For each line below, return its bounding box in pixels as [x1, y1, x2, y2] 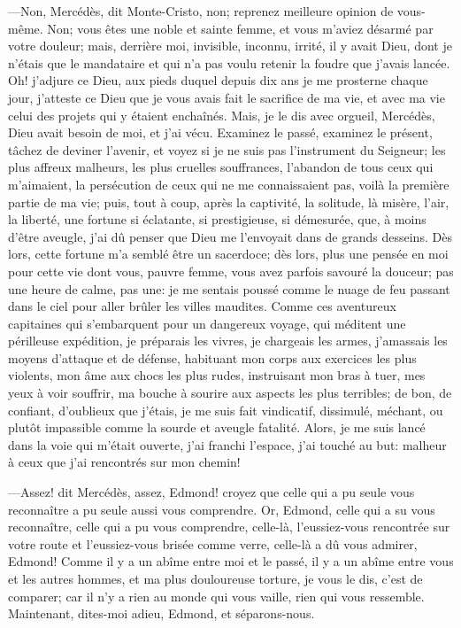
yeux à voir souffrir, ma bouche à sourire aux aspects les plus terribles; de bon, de [8, 384, 452, 402]
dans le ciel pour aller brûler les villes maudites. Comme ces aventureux [8, 297, 396, 315]
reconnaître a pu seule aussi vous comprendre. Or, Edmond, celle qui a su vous [8, 500, 435, 518]
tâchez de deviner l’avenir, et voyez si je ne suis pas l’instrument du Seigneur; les [8, 140, 446, 159]
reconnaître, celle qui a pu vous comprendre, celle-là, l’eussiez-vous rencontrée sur [8, 517, 450, 536]
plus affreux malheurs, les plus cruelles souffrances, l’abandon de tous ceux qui [8, 158, 434, 176]
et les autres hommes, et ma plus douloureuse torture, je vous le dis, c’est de [8, 570, 423, 587]
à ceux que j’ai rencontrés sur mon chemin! [8, 453, 241, 471]
